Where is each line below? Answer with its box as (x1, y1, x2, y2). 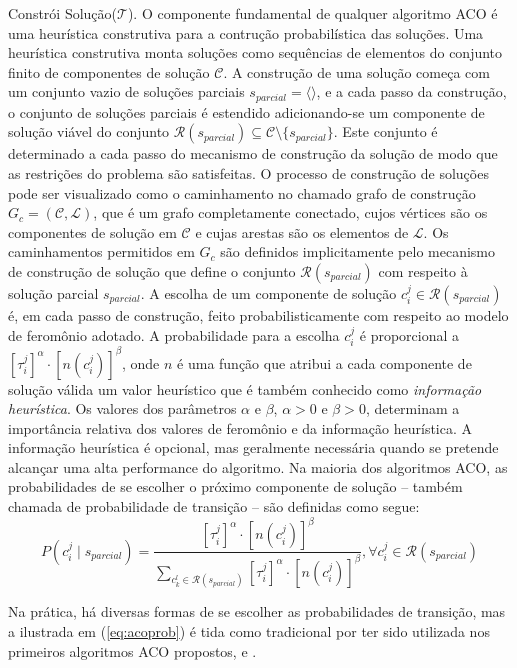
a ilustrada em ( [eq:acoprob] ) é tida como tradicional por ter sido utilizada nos (8, 620, 490, 641)
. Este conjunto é (333, 121, 438, 142)
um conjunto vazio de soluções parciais (8, 81, 245, 102)
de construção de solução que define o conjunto (8, 260, 296, 281)
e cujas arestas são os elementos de (195, 221, 409, 242)
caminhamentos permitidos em (8, 241, 195, 262)
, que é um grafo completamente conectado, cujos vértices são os (93, 202, 488, 223)
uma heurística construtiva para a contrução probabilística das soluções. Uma (8, 22, 484, 43)
